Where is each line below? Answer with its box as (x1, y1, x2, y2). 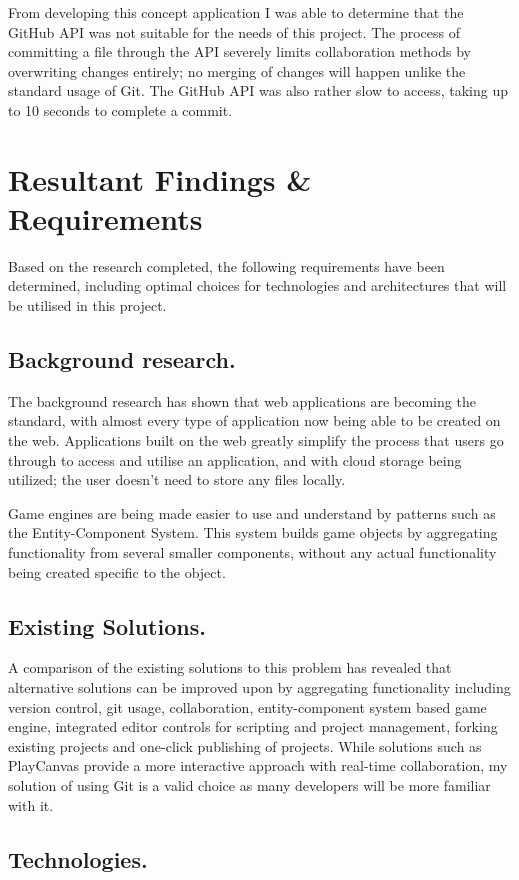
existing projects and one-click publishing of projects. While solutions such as (8, 735, 482, 756)
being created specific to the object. (8, 561, 226, 582)
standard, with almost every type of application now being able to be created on (8, 410, 501, 431)
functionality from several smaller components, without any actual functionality (8, 542, 497, 563)
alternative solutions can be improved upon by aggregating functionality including (8, 677, 511, 697)
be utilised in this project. (8, 295, 167, 316)
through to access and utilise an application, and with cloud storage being (8, 449, 462, 470)
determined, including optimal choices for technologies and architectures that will (8, 275, 507, 296)
